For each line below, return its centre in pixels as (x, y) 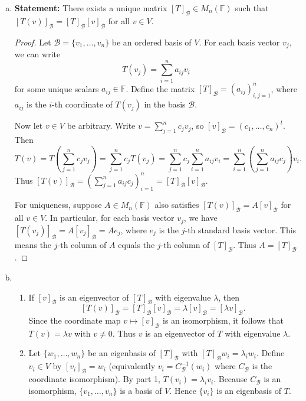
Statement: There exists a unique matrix (91, 8)
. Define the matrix (160, 88)
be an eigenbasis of (121, 353)
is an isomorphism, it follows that (223, 320)
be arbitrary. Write (101, 125)
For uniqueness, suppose (58, 205)
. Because (231, 379)
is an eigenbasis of (249, 390)
